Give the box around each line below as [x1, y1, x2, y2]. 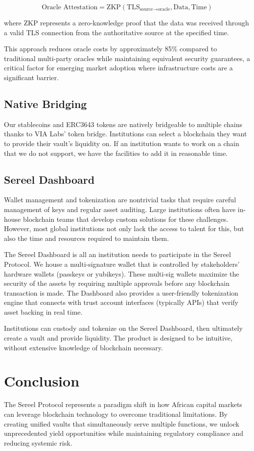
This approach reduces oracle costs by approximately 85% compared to [4, 43, 217, 54]
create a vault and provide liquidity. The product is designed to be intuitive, [4, 333, 232, 343]
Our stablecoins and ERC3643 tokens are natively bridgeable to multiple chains [4, 119, 242, 129]
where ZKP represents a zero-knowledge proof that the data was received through [4, 18, 249, 27]
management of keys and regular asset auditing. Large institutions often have [4, 204, 236, 214]
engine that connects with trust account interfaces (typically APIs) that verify [4, 297, 238, 307]
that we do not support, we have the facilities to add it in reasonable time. [4, 148, 228, 158]
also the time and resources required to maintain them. [4, 233, 169, 243]
